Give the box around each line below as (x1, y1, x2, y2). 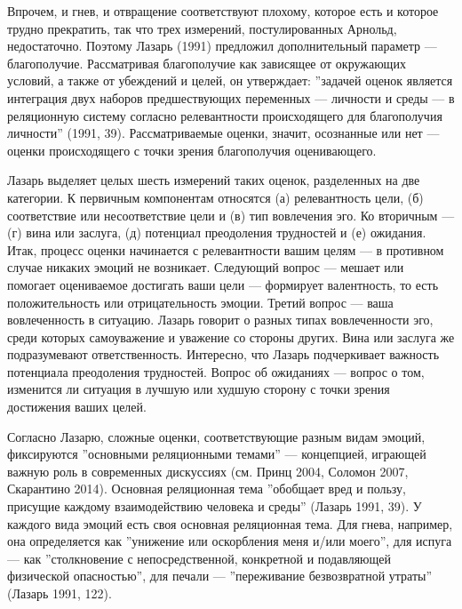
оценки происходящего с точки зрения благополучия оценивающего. (7, 140, 377, 159)
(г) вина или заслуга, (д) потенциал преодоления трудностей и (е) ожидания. (7, 223, 426, 242)
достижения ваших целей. (7, 397, 147, 416)
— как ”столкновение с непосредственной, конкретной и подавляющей (7, 549, 392, 567)
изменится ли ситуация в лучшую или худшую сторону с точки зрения (7, 380, 390, 398)
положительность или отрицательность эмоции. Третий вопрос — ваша (7, 292, 394, 311)
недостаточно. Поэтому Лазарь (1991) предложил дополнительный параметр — (7, 36, 437, 55)
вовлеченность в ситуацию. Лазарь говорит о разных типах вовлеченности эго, (7, 310, 434, 329)
